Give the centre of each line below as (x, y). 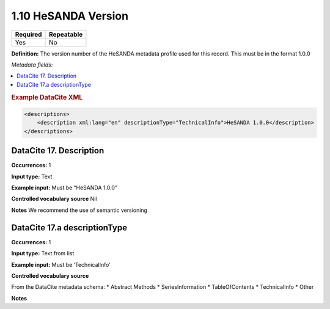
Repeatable (66, 34)
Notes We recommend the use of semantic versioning (79, 210)
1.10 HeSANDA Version (70, 16)
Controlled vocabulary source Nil (54, 199)
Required (28, 34)
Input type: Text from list (43, 253)
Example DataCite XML (47, 97)
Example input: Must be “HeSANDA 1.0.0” (64, 188)
